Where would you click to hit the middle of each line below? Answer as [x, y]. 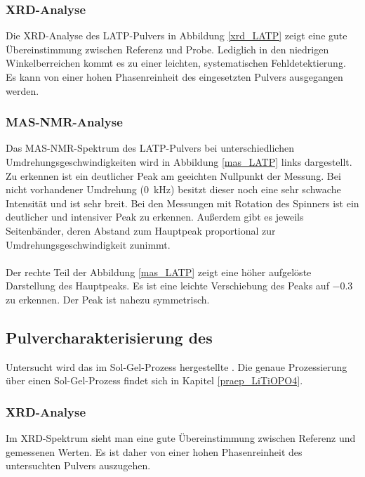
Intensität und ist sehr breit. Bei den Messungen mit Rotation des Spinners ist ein [182, 203]
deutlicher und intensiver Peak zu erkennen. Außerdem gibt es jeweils [155, 217]
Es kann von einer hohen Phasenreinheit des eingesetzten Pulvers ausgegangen [174, 77]
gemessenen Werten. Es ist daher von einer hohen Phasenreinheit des [154, 451]
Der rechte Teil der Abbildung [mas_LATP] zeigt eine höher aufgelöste [159, 272]
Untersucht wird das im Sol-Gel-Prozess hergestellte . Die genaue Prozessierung [177, 366]
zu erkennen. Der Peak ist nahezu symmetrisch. [108, 299]
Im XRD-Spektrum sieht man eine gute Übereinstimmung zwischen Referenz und [181, 438]
